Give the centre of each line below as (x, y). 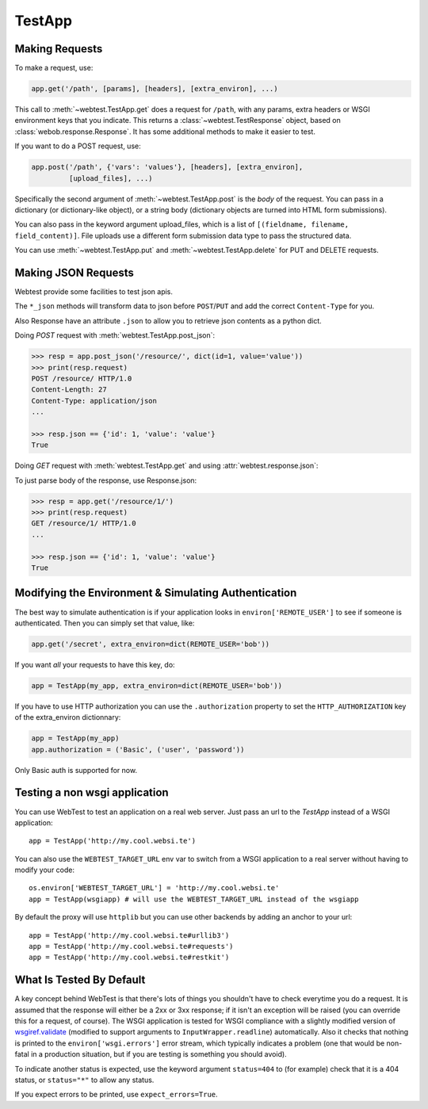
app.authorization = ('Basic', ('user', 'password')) (138, 750)
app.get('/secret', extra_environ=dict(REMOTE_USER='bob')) (151, 644)
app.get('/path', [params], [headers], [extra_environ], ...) (155, 89)
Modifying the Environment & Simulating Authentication (156, 593)
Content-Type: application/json (94, 401)
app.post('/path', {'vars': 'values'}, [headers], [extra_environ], (167, 167)
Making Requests (59, 49)
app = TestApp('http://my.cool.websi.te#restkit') (129, 958)
